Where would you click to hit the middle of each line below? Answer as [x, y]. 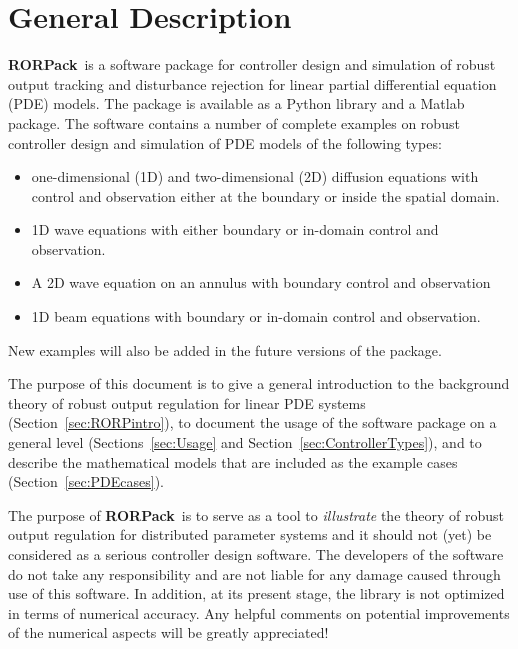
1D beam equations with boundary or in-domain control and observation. [256, 316]
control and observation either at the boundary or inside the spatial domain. [265, 195]
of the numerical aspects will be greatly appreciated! [168, 632]
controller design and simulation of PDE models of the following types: [225, 142]
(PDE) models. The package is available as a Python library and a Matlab [236, 103]
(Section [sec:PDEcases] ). [86, 481]
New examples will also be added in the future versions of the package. [225, 349]
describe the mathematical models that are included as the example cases [233, 461]
